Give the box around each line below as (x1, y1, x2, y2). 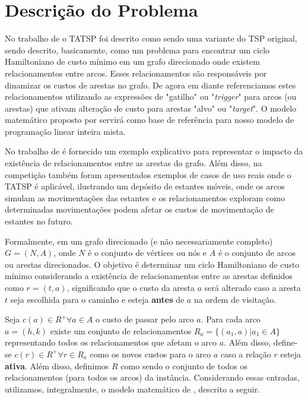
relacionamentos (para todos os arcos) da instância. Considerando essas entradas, (5, 371, 300, 384)
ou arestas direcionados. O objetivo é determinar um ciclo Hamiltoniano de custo (5, 258, 300, 270)
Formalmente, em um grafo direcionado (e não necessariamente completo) (5, 235, 273, 247)
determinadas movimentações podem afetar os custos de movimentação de (5, 203, 274, 216)
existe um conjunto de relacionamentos (50, 324, 192, 337)
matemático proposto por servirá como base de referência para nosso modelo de (5, 113, 294, 126)
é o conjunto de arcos (218, 246, 296, 259)
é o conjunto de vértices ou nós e (88, 246, 207, 259)
